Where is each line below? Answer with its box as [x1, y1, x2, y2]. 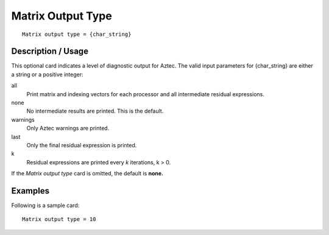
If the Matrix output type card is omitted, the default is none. [11, 170, 164, 177]
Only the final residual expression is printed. [26, 141, 137, 149]
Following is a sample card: [11, 202, 80, 209]
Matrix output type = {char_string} [22, 30, 132, 38]
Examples [11, 186, 50, 196]
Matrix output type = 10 [22, 216, 96, 223]
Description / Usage [11, 46, 88, 57]
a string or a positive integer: [11, 71, 83, 78]
